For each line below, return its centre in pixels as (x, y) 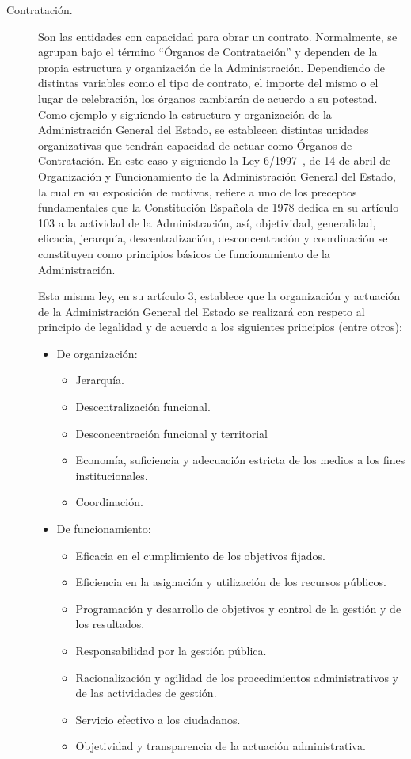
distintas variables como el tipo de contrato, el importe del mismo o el (208, 83)
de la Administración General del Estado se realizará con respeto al (202, 311)
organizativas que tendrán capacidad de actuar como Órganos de (195, 145)
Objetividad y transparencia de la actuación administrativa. (221, 746)
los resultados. (110, 624)
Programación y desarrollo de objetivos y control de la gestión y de (238, 608)
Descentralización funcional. (143, 407)
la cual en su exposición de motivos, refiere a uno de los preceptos (198, 191)
